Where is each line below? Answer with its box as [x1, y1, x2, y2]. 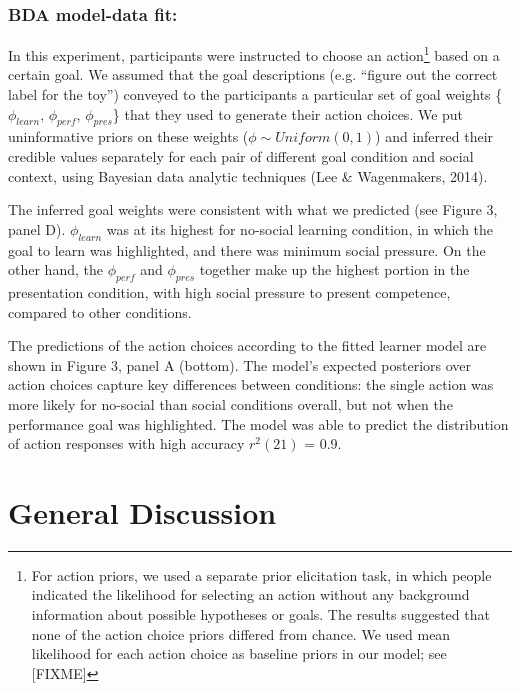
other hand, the [8, 259, 103, 280]
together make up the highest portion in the [199, 259, 470, 280]
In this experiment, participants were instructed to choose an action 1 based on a [8, 42, 500, 65]
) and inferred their [375, 126, 494, 147]
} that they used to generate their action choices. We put [112, 103, 464, 124]
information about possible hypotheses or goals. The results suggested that [31, 604, 490, 625]
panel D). [8, 218, 66, 239]
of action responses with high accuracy [8, 433, 245, 454]
